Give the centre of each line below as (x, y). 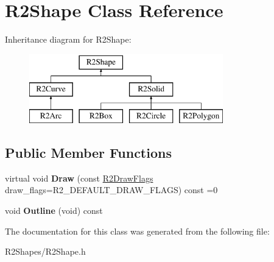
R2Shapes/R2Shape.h (45, 251)
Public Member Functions (88, 153)
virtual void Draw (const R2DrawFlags (79, 178)
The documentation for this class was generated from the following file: (137, 231)
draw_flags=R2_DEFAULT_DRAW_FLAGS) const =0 (111, 190)
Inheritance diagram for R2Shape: (68, 39)
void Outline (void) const (54, 211)
